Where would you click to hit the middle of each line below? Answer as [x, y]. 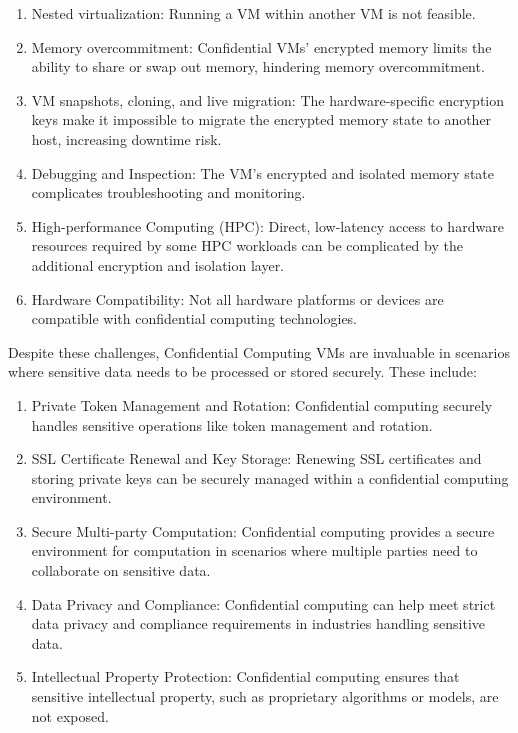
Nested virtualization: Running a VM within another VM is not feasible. [253, 13]
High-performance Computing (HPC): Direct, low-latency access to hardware [267, 225]
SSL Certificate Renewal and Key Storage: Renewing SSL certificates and [256, 458]
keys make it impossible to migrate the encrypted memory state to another [261, 119]
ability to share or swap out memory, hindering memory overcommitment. [258, 66]
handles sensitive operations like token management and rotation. [232, 424]
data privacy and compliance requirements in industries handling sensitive [258, 623]
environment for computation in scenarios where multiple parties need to [254, 550]
